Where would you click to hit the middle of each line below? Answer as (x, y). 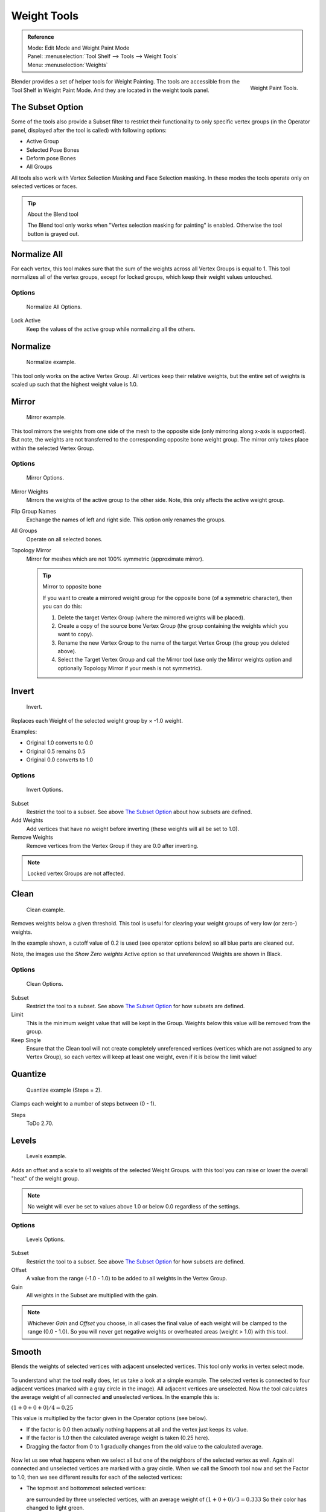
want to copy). (75, 634)
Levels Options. (46, 1239)
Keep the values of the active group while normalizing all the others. (111, 329)
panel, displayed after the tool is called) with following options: (89, 130)
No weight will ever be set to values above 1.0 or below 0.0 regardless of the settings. (134, 1206)
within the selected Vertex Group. (53, 448)
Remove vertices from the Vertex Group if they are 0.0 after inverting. (112, 846)
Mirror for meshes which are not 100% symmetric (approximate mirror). (115, 559)
